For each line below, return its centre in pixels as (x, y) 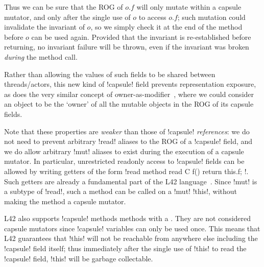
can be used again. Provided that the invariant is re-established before (141, 37)
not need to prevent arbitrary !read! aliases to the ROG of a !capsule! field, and (128, 141)
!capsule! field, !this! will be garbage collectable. (79, 258)
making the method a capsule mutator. (65, 201)
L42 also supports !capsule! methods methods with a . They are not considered (128, 218)
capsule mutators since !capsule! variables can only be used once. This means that (132, 228)
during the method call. (41, 56)
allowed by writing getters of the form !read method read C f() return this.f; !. (126, 171)
